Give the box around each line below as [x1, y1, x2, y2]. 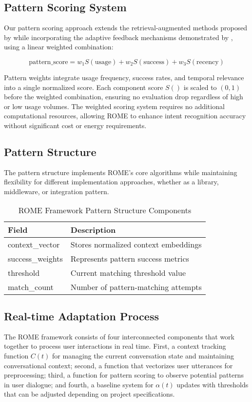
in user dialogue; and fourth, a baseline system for [4, 379, 154, 389]
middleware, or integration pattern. [4, 186, 109, 196]
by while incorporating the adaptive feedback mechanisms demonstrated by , [4, 32, 233, 42]
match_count [8, 281, 54, 292]
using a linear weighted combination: [4, 42, 114, 52]
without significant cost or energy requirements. [4, 120, 147, 130]
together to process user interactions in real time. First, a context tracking [4, 341, 226, 351]
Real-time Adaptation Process [4, 308, 159, 323]
